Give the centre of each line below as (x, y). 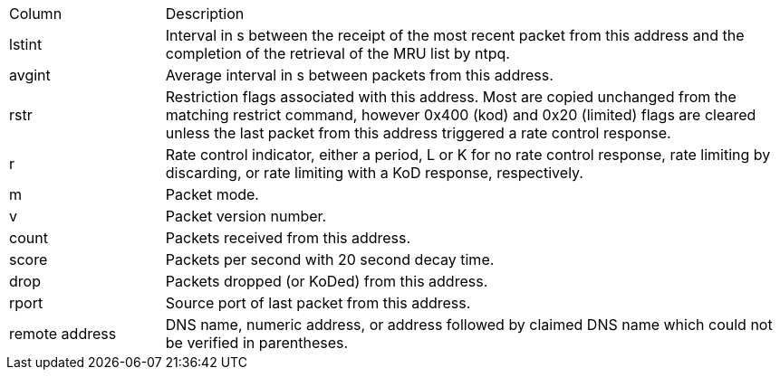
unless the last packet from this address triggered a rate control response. (418, 133)
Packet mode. (212, 194)
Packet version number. (246, 216)
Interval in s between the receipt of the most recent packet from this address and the (455, 35)
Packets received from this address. (288, 238)
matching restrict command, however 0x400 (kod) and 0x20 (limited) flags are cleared (461, 115)
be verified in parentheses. (257, 343)
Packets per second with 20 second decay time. (330, 259)
